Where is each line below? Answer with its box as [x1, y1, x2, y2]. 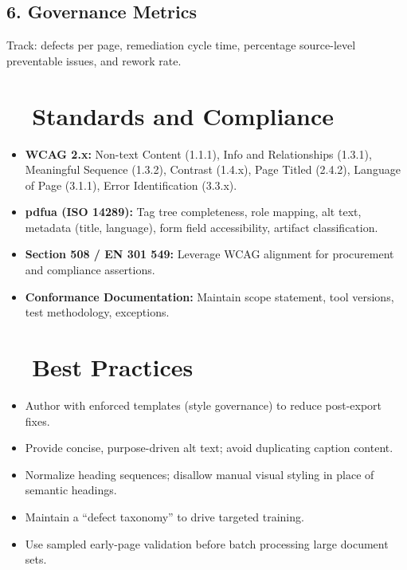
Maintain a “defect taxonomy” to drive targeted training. [25, 508, 304, 525]
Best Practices [32, 351, 194, 383]
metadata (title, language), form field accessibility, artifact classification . [25, 218, 378, 235]
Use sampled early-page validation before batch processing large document [25, 535, 389, 552]
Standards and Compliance [32, 99, 335, 132]
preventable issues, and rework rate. [6, 52, 182, 69]
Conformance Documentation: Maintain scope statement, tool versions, [25, 288, 394, 305]
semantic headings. [25, 482, 117, 498]
